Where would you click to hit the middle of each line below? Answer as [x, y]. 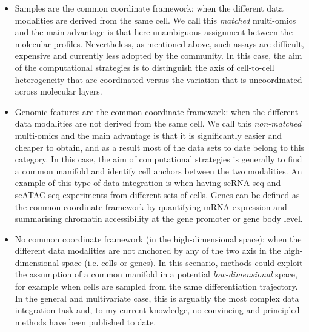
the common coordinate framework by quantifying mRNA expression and [151, 206]
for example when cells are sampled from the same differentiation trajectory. [156, 286]
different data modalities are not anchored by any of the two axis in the [148, 251]
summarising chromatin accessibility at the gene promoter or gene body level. [159, 218]
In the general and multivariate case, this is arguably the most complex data [157, 298]
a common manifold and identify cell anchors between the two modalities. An [158, 171]
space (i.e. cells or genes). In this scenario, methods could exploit [182, 262]
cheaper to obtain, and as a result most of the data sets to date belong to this [160, 147]
